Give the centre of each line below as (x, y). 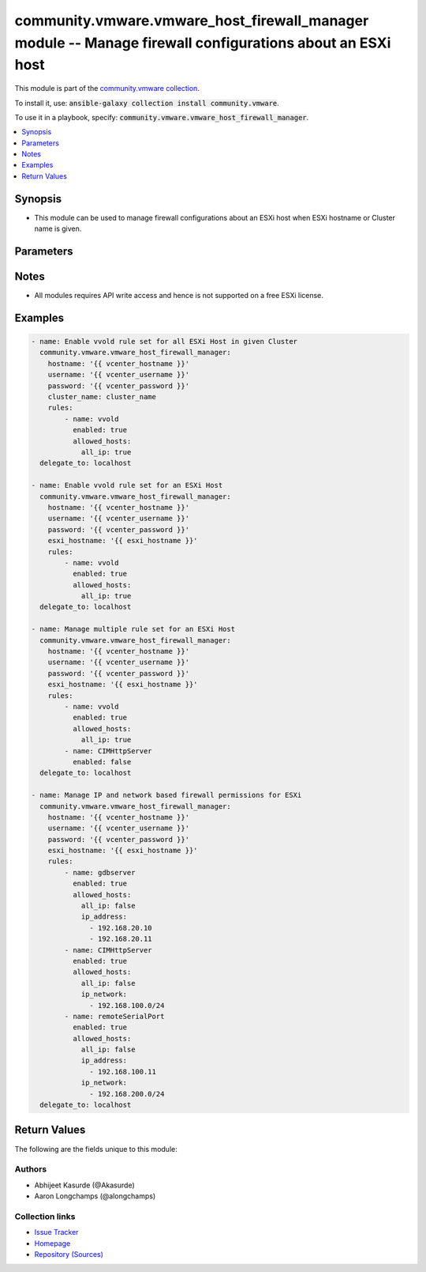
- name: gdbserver (100, 872)
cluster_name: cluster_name (102, 397)
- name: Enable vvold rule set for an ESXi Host (127, 485)
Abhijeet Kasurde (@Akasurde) (84, 1185)
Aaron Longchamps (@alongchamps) (95, 1196)
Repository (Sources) (69, 1254)
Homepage (52, 1243)
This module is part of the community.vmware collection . (107, 89)
